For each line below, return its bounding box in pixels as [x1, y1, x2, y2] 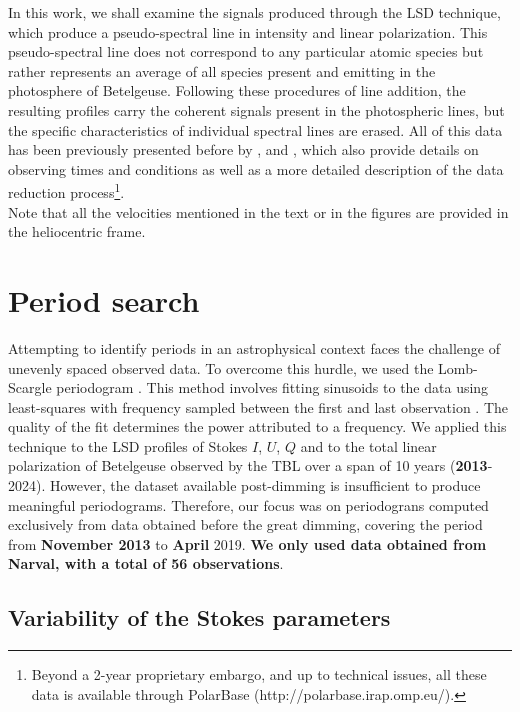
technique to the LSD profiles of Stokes [8, 435, 248, 456]
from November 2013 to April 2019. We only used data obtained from [8, 533, 487, 554]
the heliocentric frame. [8, 221, 146, 242]
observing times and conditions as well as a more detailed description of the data [8, 158, 504, 179]
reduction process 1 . [8, 179, 125, 202]
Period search [8, 279, 200, 320]
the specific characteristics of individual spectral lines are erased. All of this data [8, 119, 503, 140]
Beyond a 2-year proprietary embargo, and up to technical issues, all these [31, 664, 487, 685]
